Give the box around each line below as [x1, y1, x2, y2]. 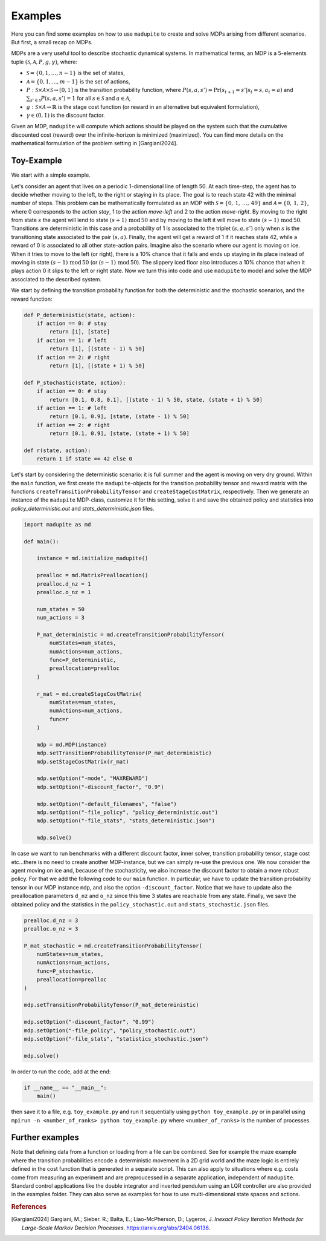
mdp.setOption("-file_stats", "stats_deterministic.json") [36, 817, 216, 824]
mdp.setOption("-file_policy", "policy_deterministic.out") [36, 809, 219, 816]
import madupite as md [24, 521, 91, 528]
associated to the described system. [11, 275, 102, 283]
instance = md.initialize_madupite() [36, 555, 149, 562]
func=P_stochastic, [36, 968, 95, 974]
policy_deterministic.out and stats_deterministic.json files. [11, 505, 155, 512]
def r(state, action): [24, 447, 91, 454]
